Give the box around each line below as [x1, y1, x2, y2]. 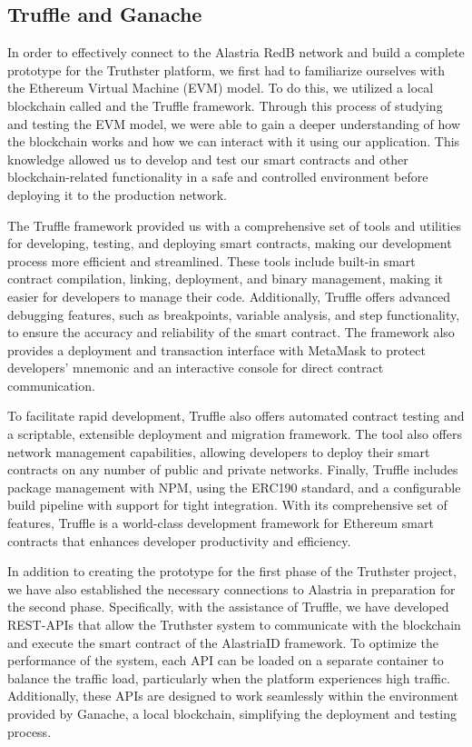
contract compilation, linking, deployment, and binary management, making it [7, 269, 444, 288]
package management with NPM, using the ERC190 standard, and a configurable [7, 477, 461, 496]
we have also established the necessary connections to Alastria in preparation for [7, 579, 456, 598]
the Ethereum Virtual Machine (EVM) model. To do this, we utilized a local [7, 78, 434, 97]
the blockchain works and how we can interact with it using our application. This [7, 132, 460, 151]
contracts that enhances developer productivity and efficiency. [7, 531, 351, 550]
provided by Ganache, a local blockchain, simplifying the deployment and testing [7, 703, 457, 722]
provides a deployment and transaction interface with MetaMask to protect [7, 340, 426, 359]
